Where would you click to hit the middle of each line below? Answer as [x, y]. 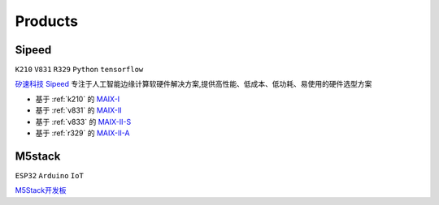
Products [47, 21]
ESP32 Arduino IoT [50, 175]
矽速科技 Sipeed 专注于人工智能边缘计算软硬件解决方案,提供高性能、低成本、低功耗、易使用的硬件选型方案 [193, 84]
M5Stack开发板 [41, 190]
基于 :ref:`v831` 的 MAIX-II [78, 110]
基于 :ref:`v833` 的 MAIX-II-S [83, 122]
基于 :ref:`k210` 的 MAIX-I [78, 99]
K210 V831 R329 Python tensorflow [79, 70]
